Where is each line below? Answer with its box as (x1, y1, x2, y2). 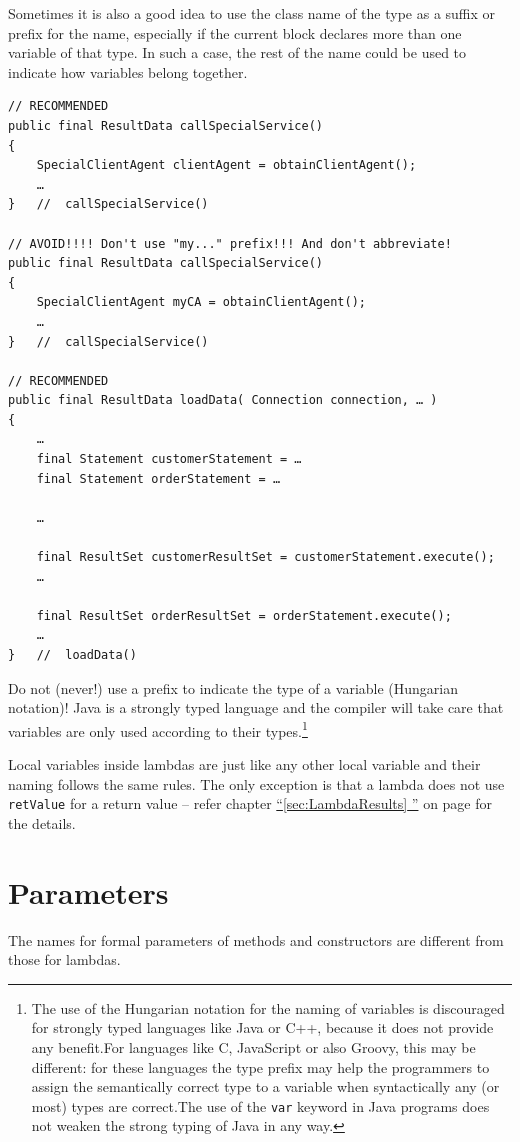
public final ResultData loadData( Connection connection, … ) (8, 393, 438, 408)
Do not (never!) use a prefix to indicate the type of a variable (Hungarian (8, 677, 459, 698)
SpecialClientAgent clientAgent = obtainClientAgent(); (36, 158, 417, 173)
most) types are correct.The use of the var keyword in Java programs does (31, 1095, 490, 1116)
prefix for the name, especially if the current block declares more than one (8, 22, 462, 43)
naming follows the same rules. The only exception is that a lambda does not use (8, 773, 505, 794)
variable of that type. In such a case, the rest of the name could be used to (8, 42, 467, 63)
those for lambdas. (8, 949, 121, 970)
